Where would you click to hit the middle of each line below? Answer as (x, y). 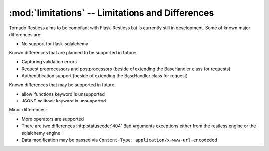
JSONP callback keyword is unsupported (64, 101)
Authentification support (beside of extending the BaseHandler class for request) (105, 75)
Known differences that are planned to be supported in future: (73, 52)
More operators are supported (53, 119)
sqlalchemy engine (41, 133)
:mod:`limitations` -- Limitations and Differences (112, 13)
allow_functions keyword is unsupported (63, 94)
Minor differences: (28, 110)
